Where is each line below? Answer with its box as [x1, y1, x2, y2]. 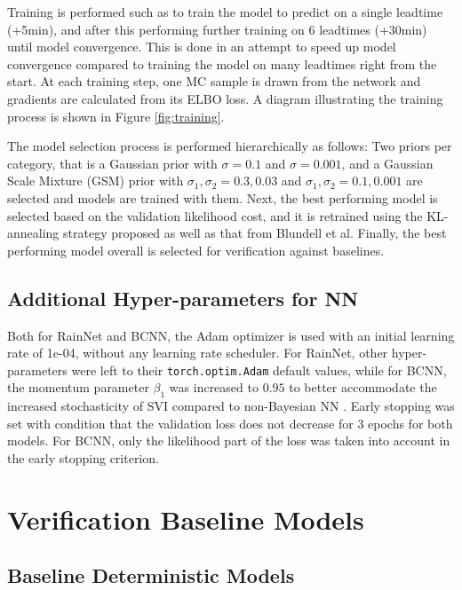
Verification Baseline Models [7, 500, 364, 537]
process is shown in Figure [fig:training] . [7, 106, 225, 125]
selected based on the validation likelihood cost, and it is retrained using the [7, 206, 423, 224]
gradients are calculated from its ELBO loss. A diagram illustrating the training [7, 89, 443, 107]
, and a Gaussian [341, 153, 434, 172]
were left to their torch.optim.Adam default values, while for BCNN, [71, 360, 447, 379]
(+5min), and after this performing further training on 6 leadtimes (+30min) [7, 20, 427, 38]
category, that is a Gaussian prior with [7, 153, 218, 172]
